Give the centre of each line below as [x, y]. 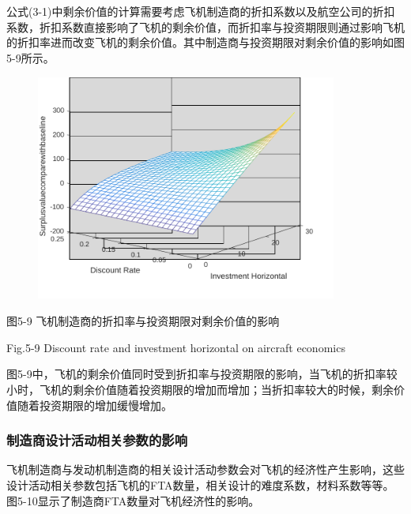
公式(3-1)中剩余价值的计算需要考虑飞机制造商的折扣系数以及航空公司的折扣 [201, 11]
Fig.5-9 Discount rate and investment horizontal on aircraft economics [176, 347]
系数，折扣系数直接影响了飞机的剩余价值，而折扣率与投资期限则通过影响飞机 [205, 26]
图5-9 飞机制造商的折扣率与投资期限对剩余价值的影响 [143, 321]
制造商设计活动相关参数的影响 [97, 440]
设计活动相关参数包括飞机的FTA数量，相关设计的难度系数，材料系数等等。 [200, 485]
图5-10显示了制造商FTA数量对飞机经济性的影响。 [133, 500]
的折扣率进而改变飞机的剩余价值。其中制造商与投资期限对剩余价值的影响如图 [205, 42]
